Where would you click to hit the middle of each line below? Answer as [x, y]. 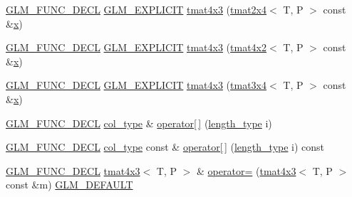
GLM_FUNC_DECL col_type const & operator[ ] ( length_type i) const [165, 147]
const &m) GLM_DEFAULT [69, 185]
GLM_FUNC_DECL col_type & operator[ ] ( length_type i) [139, 123]
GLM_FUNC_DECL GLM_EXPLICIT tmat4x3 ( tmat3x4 [136, 85]
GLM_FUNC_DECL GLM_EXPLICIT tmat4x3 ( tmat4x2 [136, 47]
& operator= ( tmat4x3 [247, 170]
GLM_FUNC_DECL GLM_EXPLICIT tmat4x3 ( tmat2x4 [136, 9]
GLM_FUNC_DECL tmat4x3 [73, 170]
